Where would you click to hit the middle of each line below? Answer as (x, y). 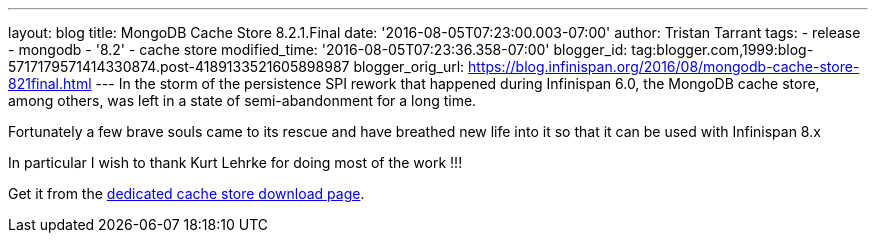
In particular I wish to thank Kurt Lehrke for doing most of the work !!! (235, 162)
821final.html (50, 83)
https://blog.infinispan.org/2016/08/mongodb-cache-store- (664, 66)
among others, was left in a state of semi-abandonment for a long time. (242, 100)
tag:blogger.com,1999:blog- (722, 49)
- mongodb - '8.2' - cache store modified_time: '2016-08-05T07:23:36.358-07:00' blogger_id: (318, 49)
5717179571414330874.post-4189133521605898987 (179, 66)
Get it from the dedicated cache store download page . (186, 193)
